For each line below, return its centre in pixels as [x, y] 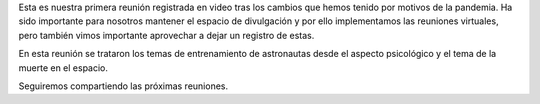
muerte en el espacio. [63, 67]
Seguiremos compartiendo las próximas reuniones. [123, 86]
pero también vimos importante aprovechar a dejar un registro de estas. [166, 35]
